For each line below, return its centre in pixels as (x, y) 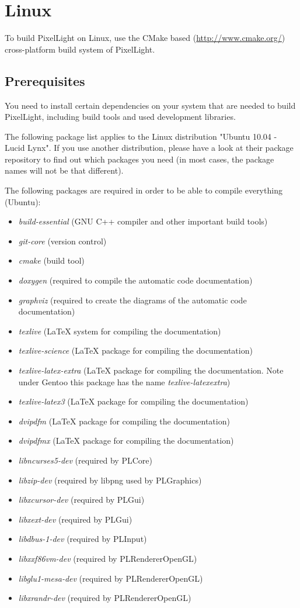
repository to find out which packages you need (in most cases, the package (139, 159)
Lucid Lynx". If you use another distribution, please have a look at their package (149, 148)
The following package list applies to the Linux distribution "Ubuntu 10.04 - (141, 136)
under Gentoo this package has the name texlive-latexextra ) (124, 381)
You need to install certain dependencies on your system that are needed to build (150, 105)
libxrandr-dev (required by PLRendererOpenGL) (105, 598)
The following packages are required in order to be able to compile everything (144, 190)
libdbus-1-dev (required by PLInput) (83, 539)
